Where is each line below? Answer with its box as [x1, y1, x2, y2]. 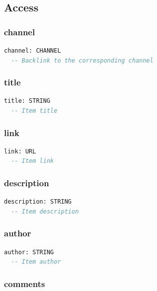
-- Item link [11, 157, 54, 165]
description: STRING [4, 198, 72, 206]
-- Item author [11, 258, 61, 266]
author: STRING [4, 248, 54, 256]
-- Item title [11, 107, 58, 114]
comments [4, 277, 45, 290]
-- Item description [11, 208, 79, 215]
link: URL [4, 147, 36, 155]
